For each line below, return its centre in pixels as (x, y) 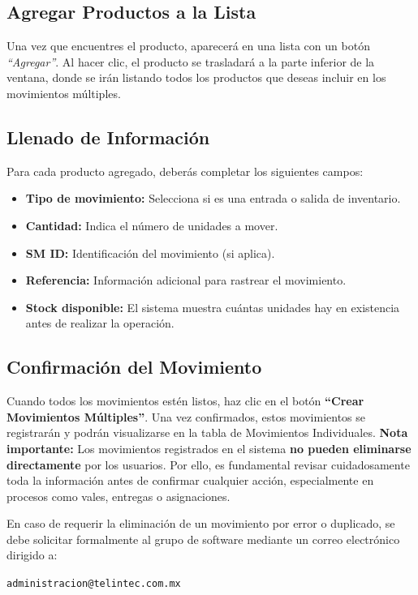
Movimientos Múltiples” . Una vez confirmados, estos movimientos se (186, 416)
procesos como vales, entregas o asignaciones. (119, 496)
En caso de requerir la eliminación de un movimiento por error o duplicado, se (201, 523)
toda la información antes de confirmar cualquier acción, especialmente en (190, 480)
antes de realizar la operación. (100, 323)
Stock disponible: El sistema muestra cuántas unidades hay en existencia (213, 307)
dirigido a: (32, 555)
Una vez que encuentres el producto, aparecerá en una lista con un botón (188, 46)
